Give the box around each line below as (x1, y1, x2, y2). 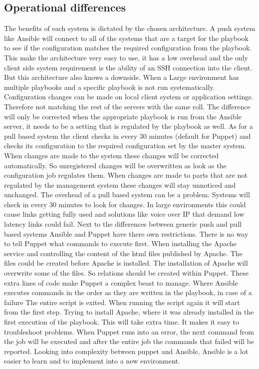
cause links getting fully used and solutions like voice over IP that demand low (4, 209, 245, 219)
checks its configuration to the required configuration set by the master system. (4, 140, 247, 151)
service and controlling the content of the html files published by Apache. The (4, 248, 243, 258)
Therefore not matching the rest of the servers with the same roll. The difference (4, 101, 251, 111)
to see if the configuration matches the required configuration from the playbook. (4, 42, 252, 53)
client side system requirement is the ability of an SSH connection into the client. (4, 62, 253, 72)
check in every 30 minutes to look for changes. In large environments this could (4, 199, 246, 209)
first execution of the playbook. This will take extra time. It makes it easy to (4, 317, 239, 327)
